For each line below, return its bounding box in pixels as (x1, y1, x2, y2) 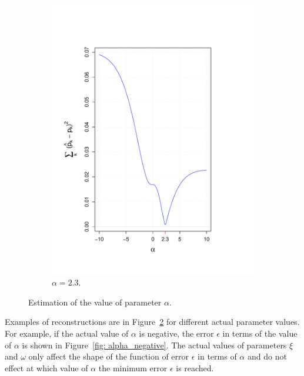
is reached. (176, 361, 214, 374)
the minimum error (98, 361, 168, 374)
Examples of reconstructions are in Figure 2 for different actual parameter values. (5, 315, 300, 328)
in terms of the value (222, 327, 298, 340)
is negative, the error (139, 327, 214, 340)
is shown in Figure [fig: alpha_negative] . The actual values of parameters (22, 338, 287, 351)
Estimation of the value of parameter (28, 296, 162, 308)
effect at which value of (5, 361, 88, 374)
